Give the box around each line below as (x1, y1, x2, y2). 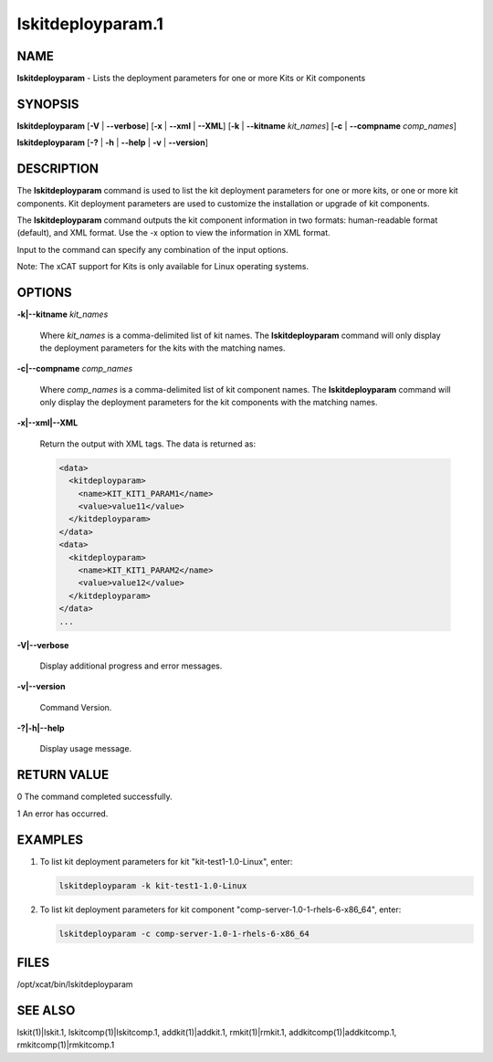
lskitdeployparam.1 (16, 14, 164, 34)
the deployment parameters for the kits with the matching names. (39, 342, 286, 353)
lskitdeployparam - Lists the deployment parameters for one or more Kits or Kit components (16, 73, 366, 84)
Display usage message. (39, 743, 132, 754)
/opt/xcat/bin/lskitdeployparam (16, 979, 133, 990)
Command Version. (39, 701, 112, 712)
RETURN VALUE (16, 767, 110, 783)
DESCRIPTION (16, 161, 100, 177)
